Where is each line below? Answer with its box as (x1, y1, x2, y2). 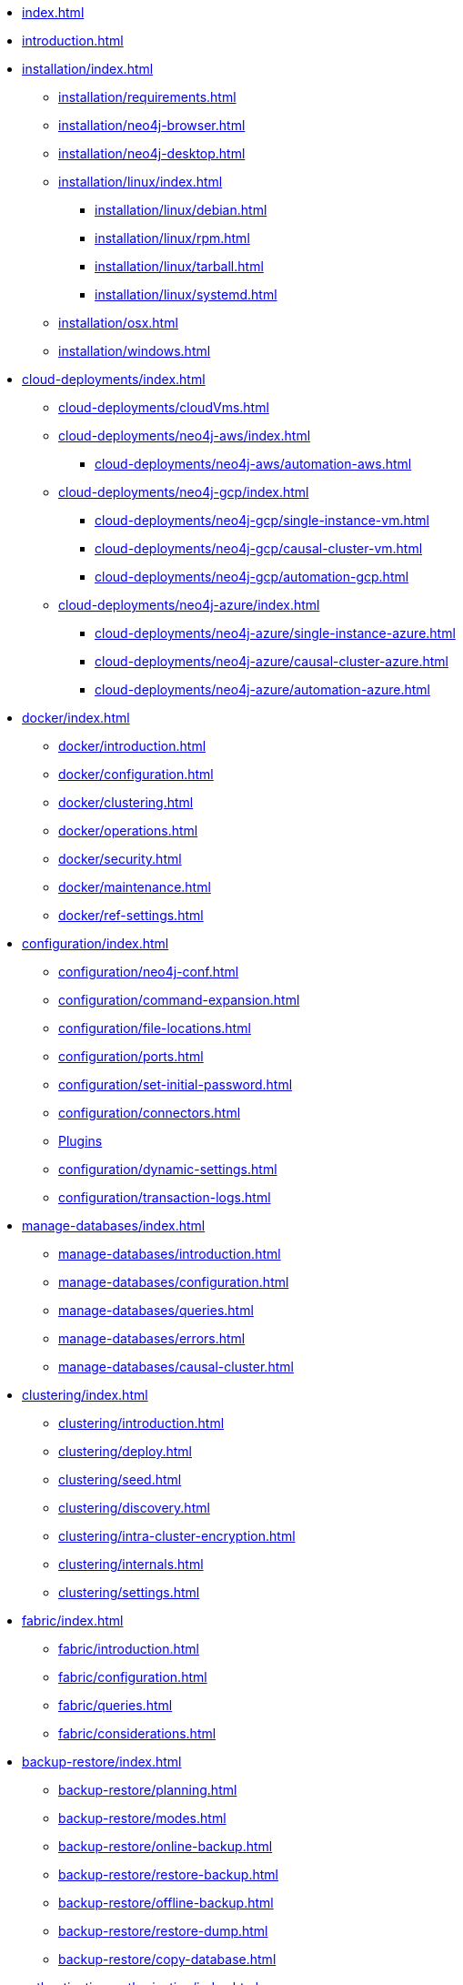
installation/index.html (22, 61, 154, 76)
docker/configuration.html (58, 766, 214, 782)
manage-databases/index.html (22, 1218, 206, 1233)
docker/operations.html (58, 823, 198, 838)
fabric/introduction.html (58, 1641, 199, 1656)
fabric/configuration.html (58, 1669, 207, 1685)
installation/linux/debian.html (95, 202, 267, 218)
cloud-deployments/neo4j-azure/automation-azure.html (95, 682, 430, 697)
